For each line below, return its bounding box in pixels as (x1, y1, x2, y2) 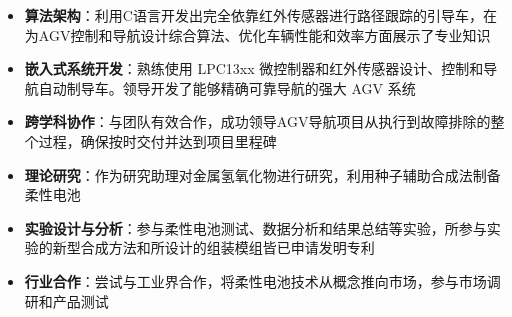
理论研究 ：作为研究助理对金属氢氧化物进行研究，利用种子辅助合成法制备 (24, 164, 501, 185)
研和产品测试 (24, 290, 109, 311)
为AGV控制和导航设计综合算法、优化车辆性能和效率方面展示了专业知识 (24, 24, 491, 45)
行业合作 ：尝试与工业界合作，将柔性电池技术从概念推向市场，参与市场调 (24, 270, 501, 291)
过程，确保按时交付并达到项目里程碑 (38, 130, 277, 151)
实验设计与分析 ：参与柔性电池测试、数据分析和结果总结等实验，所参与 (24, 217, 487, 238)
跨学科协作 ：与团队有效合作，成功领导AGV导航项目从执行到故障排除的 (24, 111, 491, 132)
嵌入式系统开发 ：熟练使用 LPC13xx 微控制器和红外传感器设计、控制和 (24, 58, 484, 79)
